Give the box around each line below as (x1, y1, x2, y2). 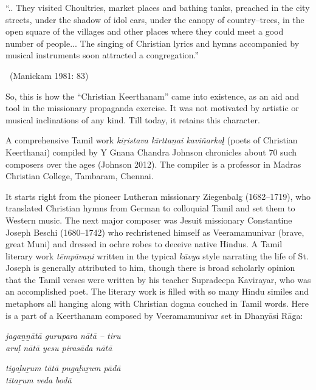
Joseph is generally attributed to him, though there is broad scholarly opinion (5, 261, 295, 274)
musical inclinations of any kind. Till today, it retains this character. (5, 113, 260, 126)
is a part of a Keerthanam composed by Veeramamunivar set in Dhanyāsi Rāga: (5, 309, 303, 321)
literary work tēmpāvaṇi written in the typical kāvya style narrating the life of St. (5, 249, 309, 262)
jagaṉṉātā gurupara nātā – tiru (5, 329, 121, 342)
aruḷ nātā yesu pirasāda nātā (5, 341, 112, 354)
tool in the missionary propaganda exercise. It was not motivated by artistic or (5, 101, 299, 114)
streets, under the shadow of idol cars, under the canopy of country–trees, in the (5, 13, 304, 26)
